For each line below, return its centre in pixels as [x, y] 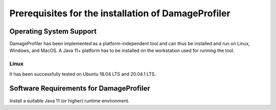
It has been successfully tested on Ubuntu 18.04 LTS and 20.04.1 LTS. [83, 74]
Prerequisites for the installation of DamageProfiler [120, 13]
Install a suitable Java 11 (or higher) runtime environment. [70, 101]
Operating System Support [53, 31]
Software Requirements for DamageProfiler [80, 88]
